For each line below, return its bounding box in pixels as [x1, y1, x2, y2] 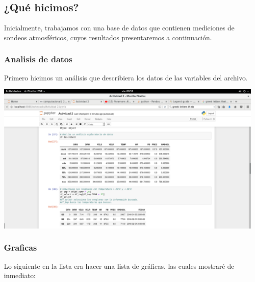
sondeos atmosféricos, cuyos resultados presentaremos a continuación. [4, 32, 212, 42]
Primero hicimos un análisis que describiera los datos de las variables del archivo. [4, 72, 248, 82]
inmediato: [4, 270, 36, 281]
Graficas [4, 241, 37, 254]
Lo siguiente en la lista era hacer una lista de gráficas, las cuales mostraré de [4, 260, 234, 271]
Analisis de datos [4, 53, 73, 65]
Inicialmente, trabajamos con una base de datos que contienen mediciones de [4, 23, 235, 33]
